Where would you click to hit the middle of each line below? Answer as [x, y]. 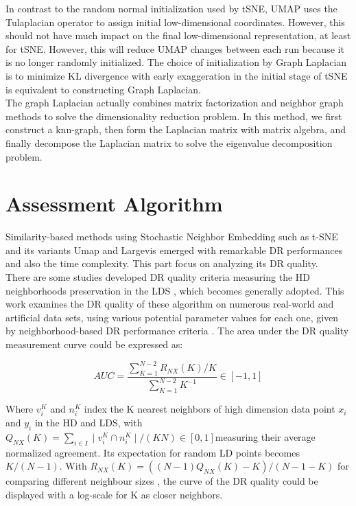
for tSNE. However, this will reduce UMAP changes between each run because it [175, 48]
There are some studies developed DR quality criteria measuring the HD [158, 277]
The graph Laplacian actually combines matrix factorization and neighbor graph [175, 103]
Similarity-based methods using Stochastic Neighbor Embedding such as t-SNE [172, 237]
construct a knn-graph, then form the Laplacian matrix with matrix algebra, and [176, 129]
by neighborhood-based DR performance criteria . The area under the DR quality [177, 331]
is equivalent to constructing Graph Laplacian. [103, 89]
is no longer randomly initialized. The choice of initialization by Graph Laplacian [176, 62]
